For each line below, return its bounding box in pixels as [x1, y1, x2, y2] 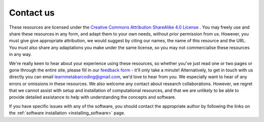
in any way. [9, 52, 32, 57]
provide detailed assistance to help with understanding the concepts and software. [9, 94, 176, 100]
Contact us [9, 7, 55, 18]
